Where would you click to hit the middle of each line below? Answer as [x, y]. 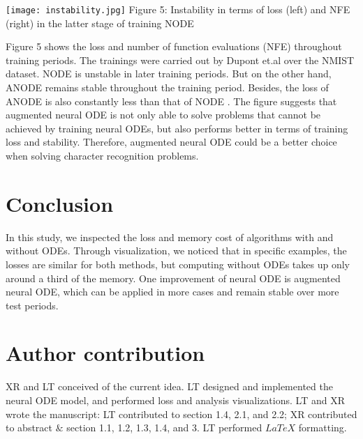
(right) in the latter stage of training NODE [100, 23]
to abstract [29, 428]
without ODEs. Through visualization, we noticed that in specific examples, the [176, 251]
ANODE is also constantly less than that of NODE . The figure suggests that [171, 101]
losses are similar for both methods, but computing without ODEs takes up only [178, 264]
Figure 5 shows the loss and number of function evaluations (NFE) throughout [174, 46]
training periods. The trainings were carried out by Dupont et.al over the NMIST [180, 60]
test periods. [32, 305]
